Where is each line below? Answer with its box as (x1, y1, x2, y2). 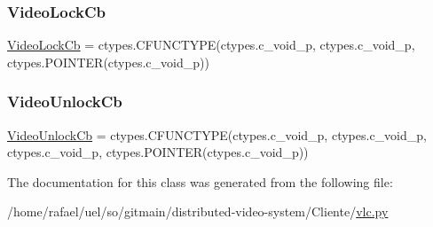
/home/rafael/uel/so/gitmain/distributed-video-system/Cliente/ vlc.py (7, 202, 389, 221)
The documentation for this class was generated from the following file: (7, 172, 393, 191)
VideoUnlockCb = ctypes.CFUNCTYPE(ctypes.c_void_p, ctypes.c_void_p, (7, 125, 427, 144)
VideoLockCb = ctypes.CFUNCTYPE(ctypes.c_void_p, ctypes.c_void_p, (7, 35, 415, 54)
